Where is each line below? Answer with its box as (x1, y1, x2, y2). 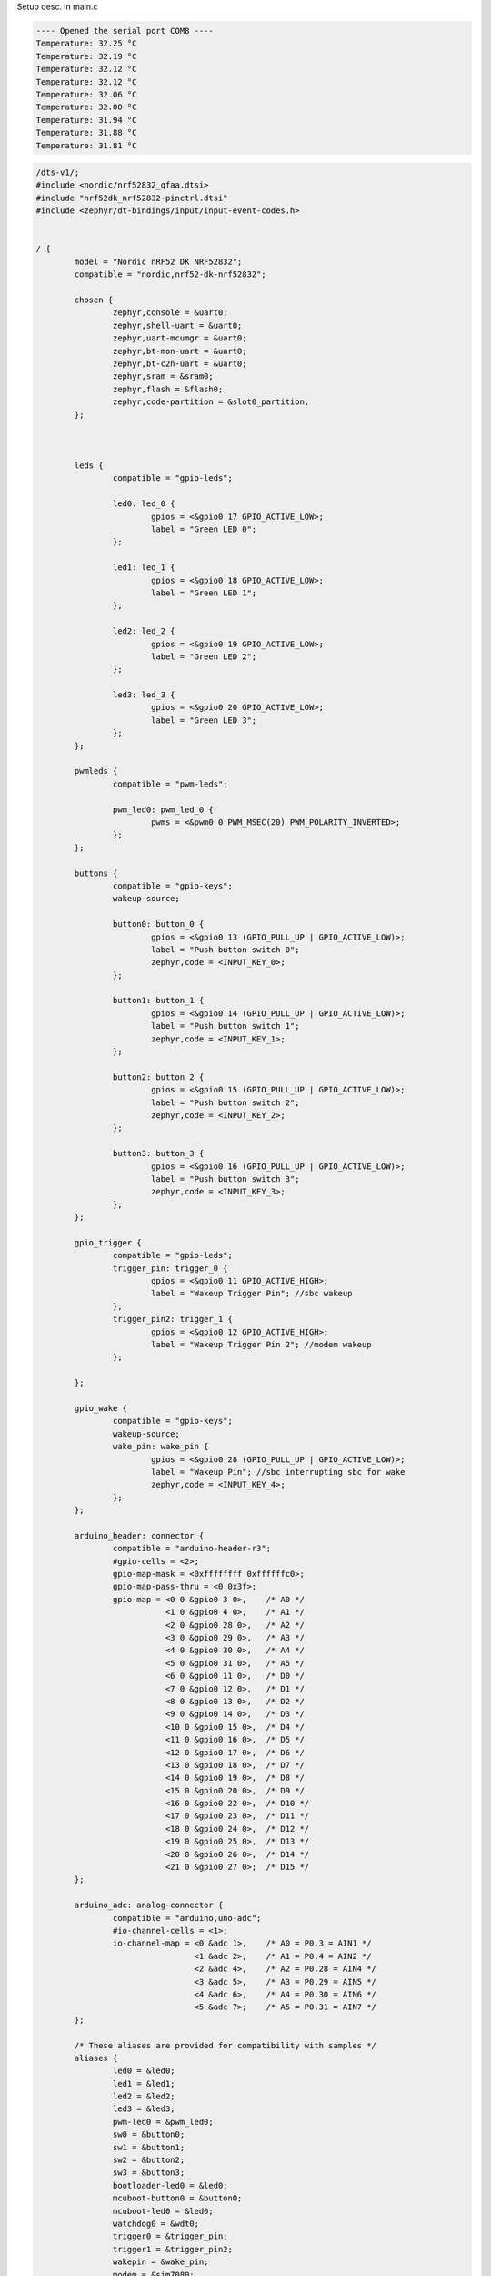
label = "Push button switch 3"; (150, 1174, 300, 1184)
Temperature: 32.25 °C (35, 38, 137, 49)
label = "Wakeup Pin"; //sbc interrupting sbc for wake (150, 1467, 406, 1477)
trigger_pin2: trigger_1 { (112, 1314, 234, 1325)
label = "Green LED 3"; (150, 715, 257, 726)
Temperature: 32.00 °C (35, 102, 137, 113)
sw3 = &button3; (112, 2168, 185, 2178)
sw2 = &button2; (112, 2155, 185, 2166)
